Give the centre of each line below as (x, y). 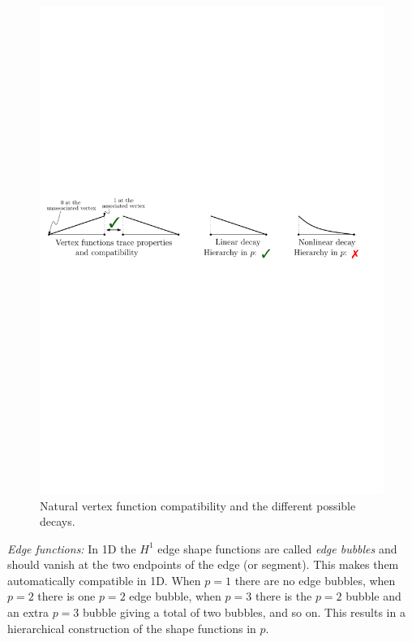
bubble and (373, 596)
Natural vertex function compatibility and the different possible (198, 505)
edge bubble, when (175, 596)
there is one (67, 596)
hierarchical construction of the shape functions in (132, 628)
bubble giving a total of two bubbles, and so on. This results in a (244, 612)
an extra (28, 612)
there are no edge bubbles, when (315, 580)
